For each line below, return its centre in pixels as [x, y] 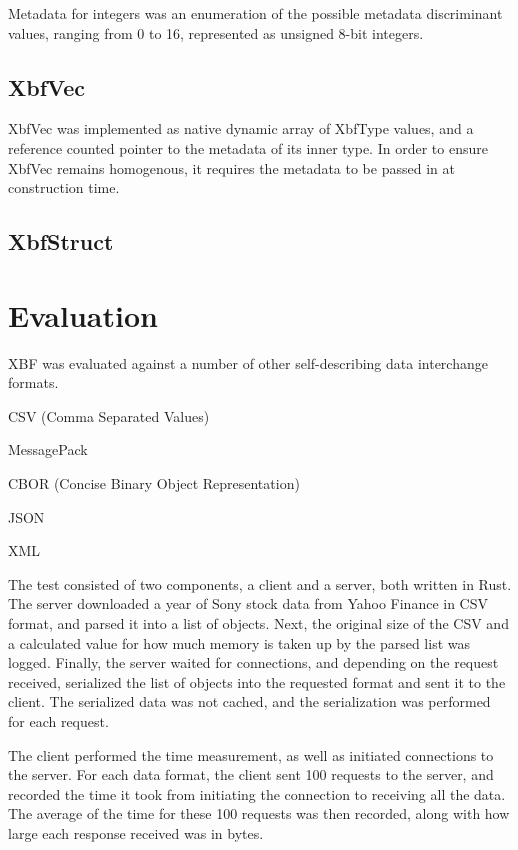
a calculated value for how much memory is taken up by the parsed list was [239, 642]
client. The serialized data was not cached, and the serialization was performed [249, 701]
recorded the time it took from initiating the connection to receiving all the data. [257, 793]
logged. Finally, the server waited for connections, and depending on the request [253, 662]
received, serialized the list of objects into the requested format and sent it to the [257, 681]
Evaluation [83, 314]
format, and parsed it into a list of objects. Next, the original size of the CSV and [258, 623]
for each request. [58, 720]
